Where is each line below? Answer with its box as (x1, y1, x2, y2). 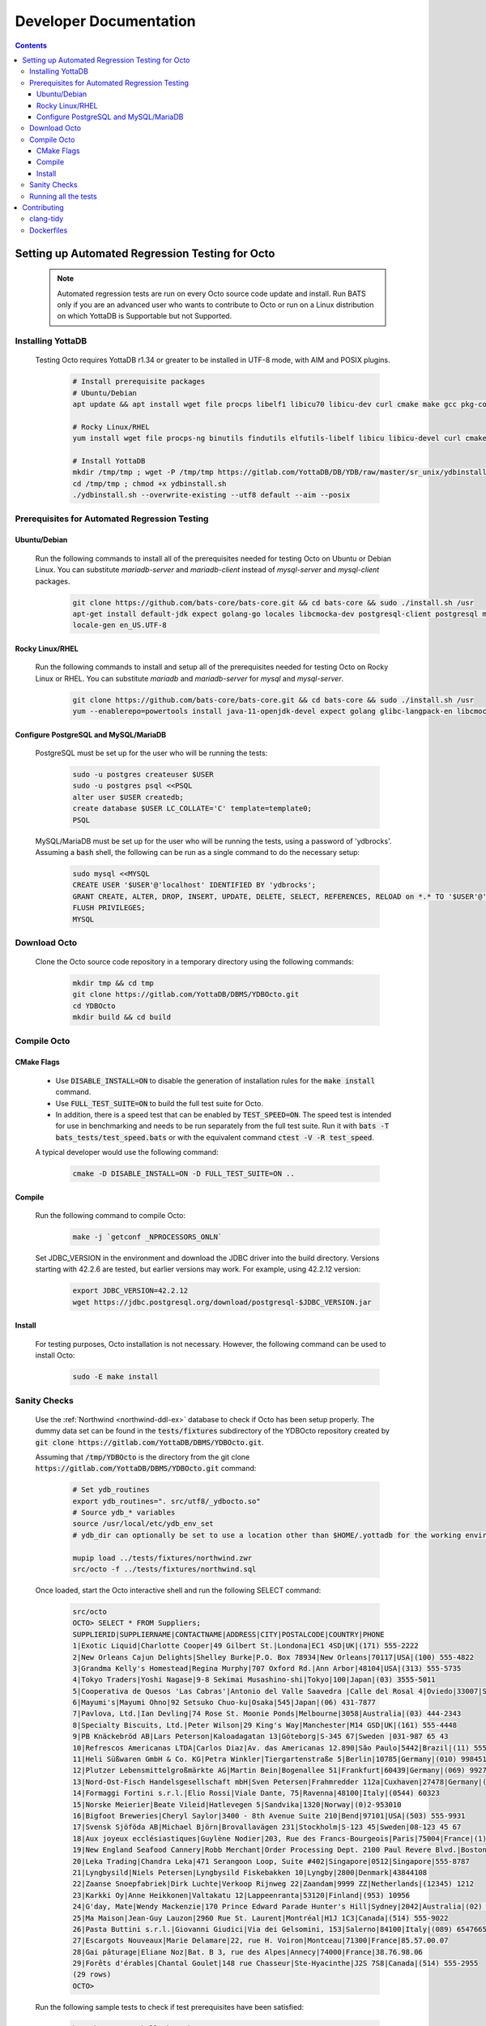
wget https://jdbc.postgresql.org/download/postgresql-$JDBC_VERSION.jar (72, 1297, 372, 1306)
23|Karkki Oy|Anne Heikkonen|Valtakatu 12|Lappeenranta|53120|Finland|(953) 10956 (72, 1891, 411, 1900)
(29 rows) (72, 1970, 112, 1979)
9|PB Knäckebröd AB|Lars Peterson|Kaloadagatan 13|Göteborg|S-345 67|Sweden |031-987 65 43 (72, 1732, 449, 1742)
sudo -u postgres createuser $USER (72, 770, 214, 780)
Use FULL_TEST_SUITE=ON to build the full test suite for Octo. (55, 1098, 263, 1108)
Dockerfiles (29, 225, 68, 235)
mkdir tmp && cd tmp (72, 979, 154, 988)
